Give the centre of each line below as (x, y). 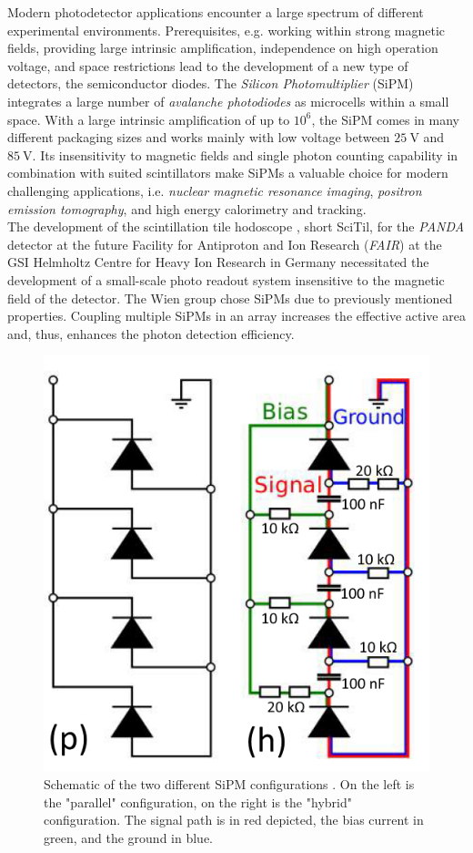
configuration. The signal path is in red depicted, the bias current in (234, 820)
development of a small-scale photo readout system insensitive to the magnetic (226, 279)
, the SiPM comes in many (385, 119)
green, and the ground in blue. (129, 838)
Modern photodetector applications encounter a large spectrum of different (216, 12)
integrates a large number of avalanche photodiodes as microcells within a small (228, 101)
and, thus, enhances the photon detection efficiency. (151, 333)
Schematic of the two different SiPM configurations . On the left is (229, 784)
